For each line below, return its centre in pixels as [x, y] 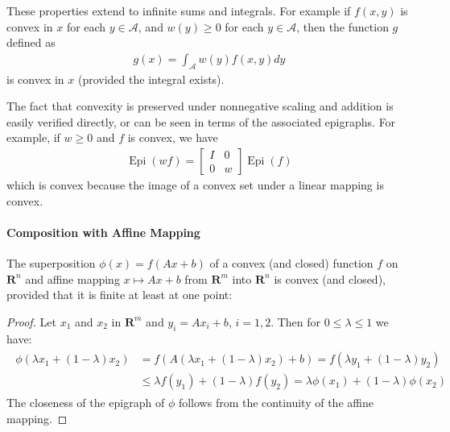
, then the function [343, 26]
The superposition [51, 263]
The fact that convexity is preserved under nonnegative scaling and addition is [200, 106]
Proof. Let [31, 321]
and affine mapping [72, 278]
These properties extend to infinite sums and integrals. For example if [179, 10]
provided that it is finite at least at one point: [120, 295]
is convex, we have [173, 137]
